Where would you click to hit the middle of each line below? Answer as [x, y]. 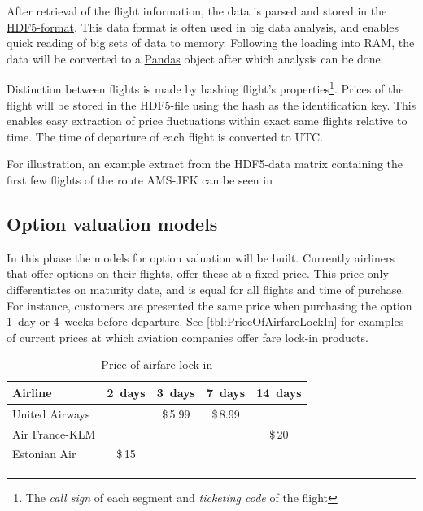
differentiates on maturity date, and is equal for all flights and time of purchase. [206, 289]
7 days [226, 392]
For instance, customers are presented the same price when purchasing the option [209, 305]
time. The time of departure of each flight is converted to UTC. [165, 136]
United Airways [51, 413]
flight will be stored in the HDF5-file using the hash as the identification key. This [211, 104]
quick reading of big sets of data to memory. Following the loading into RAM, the [211, 43]
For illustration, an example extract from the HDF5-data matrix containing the [205, 164]
